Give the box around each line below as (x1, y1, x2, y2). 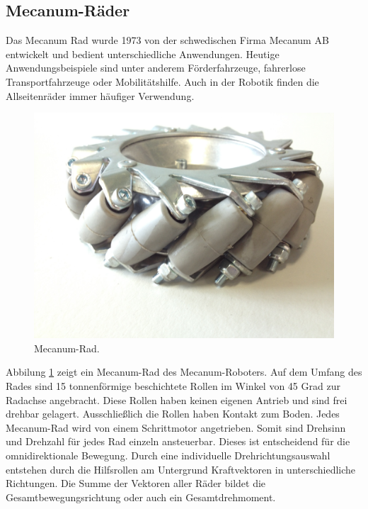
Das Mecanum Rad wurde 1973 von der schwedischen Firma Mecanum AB (6, 33, 329, 47)
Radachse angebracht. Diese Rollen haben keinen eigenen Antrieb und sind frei (6, 392, 347, 407)
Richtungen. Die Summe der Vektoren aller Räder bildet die (6, 476, 266, 491)
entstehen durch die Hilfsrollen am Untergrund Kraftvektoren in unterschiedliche (6, 462, 356, 476)
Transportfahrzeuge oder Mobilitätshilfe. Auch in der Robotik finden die (6, 74, 319, 89)
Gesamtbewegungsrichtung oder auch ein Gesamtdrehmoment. (6, 489, 276, 504)
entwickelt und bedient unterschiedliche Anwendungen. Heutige (6, 46, 280, 61)
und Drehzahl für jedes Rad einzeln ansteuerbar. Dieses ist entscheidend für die (6, 434, 350, 449)
